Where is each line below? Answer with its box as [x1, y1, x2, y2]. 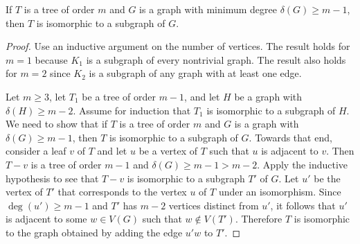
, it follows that [270, 198, 336, 212]
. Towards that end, [249, 130, 332, 144]
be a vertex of [138, 143, 198, 158]
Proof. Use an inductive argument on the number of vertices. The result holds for [6, 39, 350, 53]
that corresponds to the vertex [57, 184, 187, 199]
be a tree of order [82, 89, 156, 103]
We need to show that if [6, 116, 108, 131]
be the [314, 171, 341, 185]
